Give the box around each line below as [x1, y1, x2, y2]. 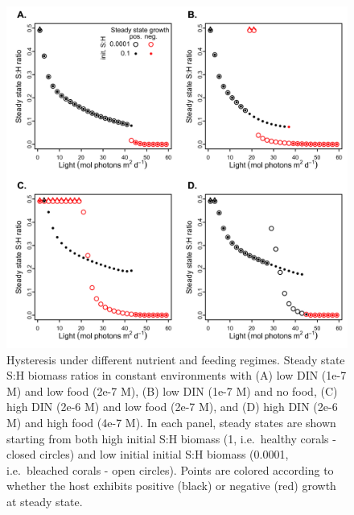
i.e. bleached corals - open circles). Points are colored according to [6, 461, 334, 478]
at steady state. [6, 492, 83, 509]
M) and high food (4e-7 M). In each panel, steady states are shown [6, 413, 336, 430]
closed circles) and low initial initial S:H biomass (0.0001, [6, 446, 289, 463]
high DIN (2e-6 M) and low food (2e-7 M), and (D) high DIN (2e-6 [6, 398, 338, 415]
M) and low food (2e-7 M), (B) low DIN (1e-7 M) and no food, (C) [6, 382, 338, 399]
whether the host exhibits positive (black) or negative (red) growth [6, 477, 336, 494]
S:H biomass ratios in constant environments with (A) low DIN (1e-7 [6, 367, 347, 384]
